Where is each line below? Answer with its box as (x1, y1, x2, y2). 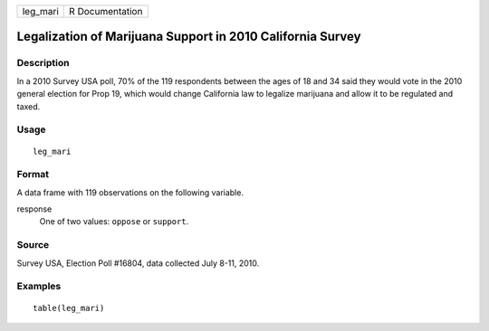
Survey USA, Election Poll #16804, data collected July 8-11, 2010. (16, 258, 260, 269)
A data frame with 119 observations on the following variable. (16, 186, 244, 198)
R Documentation (69, 5, 143, 17)
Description (16, 57, 70, 70)
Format (16, 168, 50, 181)
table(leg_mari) (33, 303, 105, 313)
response (16, 203, 53, 214)
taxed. (16, 100, 41, 112)
